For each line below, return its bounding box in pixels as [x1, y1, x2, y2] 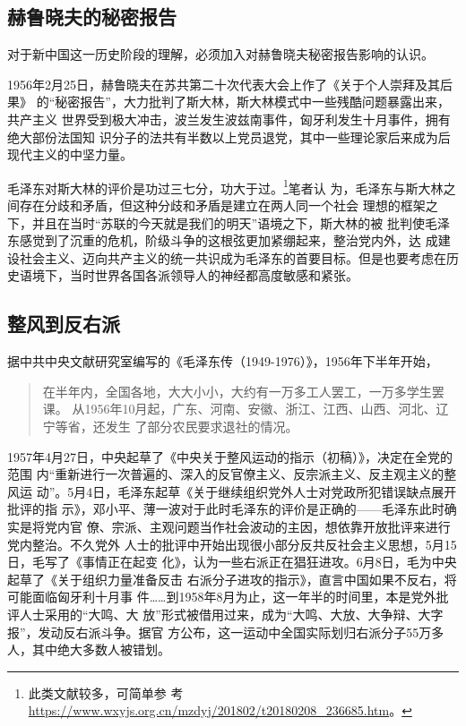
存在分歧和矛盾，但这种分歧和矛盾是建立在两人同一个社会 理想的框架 [19, 196, 426, 215]
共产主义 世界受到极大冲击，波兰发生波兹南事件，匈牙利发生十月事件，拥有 [7, 109, 451, 128]
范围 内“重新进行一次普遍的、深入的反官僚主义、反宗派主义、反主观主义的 [7, 465, 444, 483]
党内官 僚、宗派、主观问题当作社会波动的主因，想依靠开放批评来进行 [44, 517, 451, 535]
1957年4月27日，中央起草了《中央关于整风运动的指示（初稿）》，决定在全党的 [7, 447, 453, 465]
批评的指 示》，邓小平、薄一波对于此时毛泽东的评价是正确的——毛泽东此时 [7, 500, 444, 518]
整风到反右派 [7, 310, 120, 337]
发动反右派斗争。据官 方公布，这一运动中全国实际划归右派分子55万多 [38, 622, 444, 641]
